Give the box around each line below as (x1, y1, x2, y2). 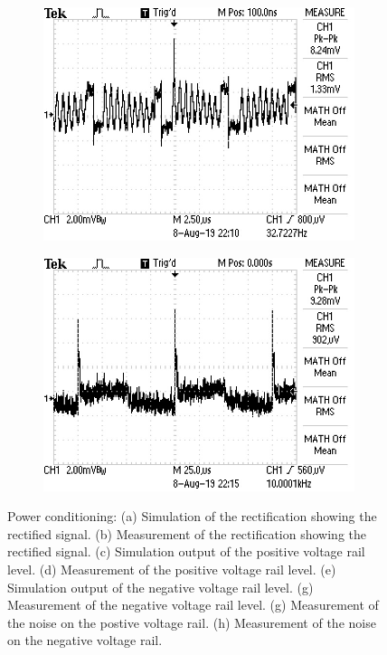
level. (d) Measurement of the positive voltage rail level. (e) (7, 559, 336, 578)
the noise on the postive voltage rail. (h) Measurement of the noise (7, 612, 376, 631)
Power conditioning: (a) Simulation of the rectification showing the (7, 507, 377, 526)
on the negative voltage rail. (7, 631, 163, 650)
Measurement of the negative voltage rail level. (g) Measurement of (7, 595, 379, 614)
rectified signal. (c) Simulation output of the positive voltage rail (7, 542, 365, 561)
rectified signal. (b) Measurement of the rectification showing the (7, 524, 367, 543)
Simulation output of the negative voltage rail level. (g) (7, 577, 314, 596)
